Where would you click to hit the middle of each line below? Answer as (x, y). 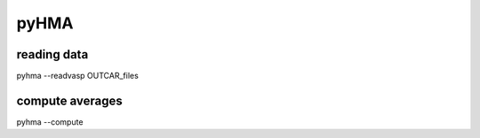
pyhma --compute (50, 122)
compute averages (70, 100)
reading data (52, 54)
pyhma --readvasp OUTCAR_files (78, 76)
